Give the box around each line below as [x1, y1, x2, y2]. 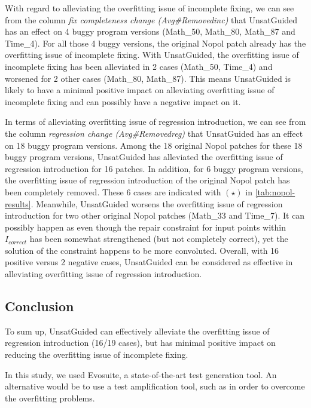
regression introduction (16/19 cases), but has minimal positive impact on [5, 336, 276, 349]
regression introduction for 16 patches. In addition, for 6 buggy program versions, [5, 162, 303, 174]
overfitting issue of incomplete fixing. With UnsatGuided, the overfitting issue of [5, 48, 299, 61]
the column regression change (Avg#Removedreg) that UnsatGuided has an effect [5, 127, 303, 139]
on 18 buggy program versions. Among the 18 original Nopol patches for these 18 [5, 139, 303, 151]
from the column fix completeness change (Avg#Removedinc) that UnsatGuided [5, 13, 298, 26]
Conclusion [5, 297, 74, 315]
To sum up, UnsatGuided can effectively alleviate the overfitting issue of [5, 324, 270, 337]
